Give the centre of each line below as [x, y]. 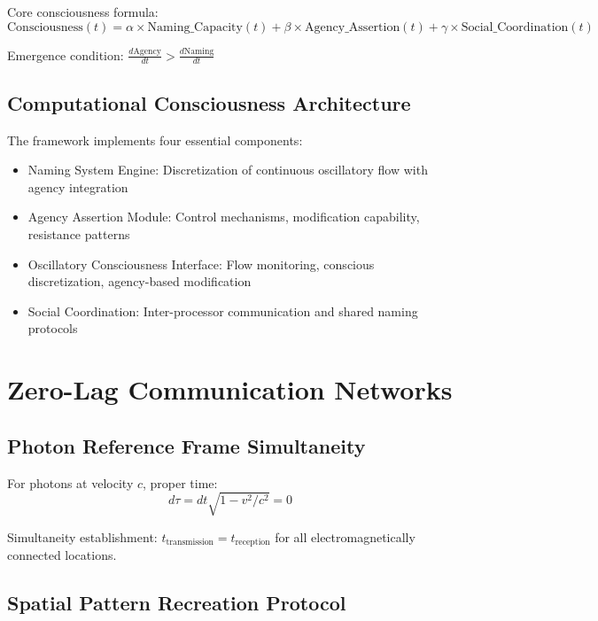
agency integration [78, 186]
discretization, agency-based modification [140, 281]
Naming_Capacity [195, 27]
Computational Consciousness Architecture [209, 102]
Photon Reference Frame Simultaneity [186, 445]
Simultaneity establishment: [82, 536]
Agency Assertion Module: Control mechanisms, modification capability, [224, 217]
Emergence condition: [66, 54]
